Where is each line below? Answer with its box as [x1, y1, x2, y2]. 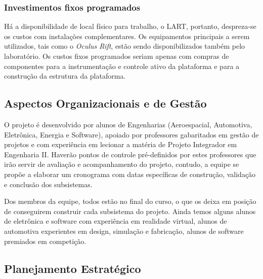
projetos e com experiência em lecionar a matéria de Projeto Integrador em [4, 139, 237, 150]
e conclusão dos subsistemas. [4, 179, 93, 189]
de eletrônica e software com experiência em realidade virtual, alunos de [4, 216, 227, 226]
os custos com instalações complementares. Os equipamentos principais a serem [4, 30, 250, 41]
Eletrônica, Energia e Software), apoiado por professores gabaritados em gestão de [4, 129, 259, 139]
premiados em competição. [4, 235, 86, 246]
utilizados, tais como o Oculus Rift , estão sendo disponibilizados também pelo [4, 41, 245, 51]
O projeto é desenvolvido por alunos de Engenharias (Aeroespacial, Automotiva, [4, 119, 252, 129]
